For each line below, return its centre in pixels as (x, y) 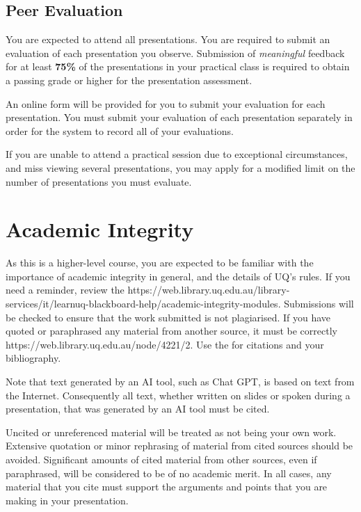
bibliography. (33, 358)
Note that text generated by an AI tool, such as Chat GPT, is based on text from (180, 382)
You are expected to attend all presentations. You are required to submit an (168, 39)
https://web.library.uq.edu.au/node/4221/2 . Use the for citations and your (165, 344)
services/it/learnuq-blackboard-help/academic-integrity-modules (142, 304)
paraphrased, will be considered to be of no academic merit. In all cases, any (169, 473)
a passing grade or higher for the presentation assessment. (129, 80)
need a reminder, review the (65, 290)
